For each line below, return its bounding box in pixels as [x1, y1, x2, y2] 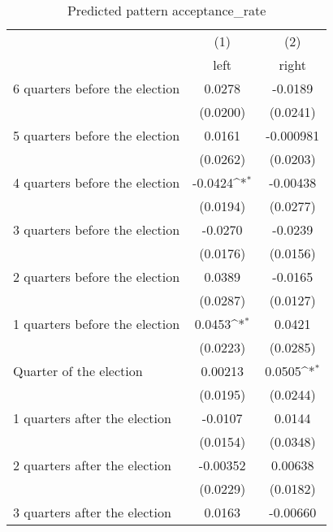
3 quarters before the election [13, 220, 180, 239]
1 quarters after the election [13, 409, 171, 427]
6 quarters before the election [13, 79, 180, 97]
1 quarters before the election [13, 314, 180, 333]
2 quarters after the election [13, 456, 171, 474]
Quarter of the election [13, 361, 143, 380]
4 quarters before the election [13, 173, 180, 192]
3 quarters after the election [13, 503, 171, 521]
